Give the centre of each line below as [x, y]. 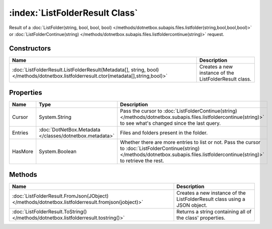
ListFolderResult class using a [211, 199]
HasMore [23, 151]
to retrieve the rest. [142, 161]
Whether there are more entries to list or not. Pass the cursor [190, 143]
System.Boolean [57, 151]
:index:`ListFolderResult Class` [73, 13]
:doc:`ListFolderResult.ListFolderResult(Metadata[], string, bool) [85, 70]
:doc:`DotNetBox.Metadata [69, 130]
